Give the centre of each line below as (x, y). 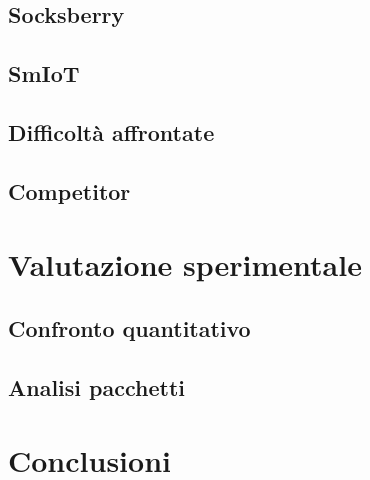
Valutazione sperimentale (185, 264)
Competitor (69, 190)
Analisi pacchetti (96, 386)
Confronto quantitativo (129, 327)
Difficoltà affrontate (111, 131)
